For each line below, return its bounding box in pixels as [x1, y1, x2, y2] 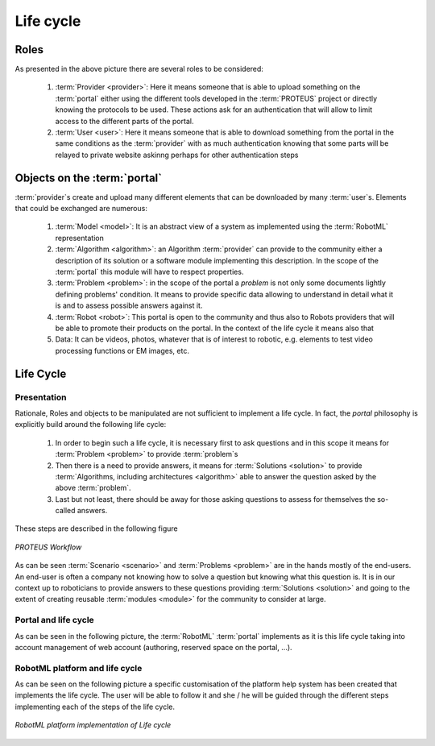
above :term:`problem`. [55, 483, 132, 493]
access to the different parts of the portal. [55, 116, 194, 126]
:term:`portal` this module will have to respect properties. [55, 267, 244, 277]
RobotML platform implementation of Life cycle [14, 720, 172, 730]
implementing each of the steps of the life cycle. [14, 702, 176, 711]
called [55, 506, 76, 516]
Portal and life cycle [14, 615, 94, 626]
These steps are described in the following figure [14, 524, 178, 533]
